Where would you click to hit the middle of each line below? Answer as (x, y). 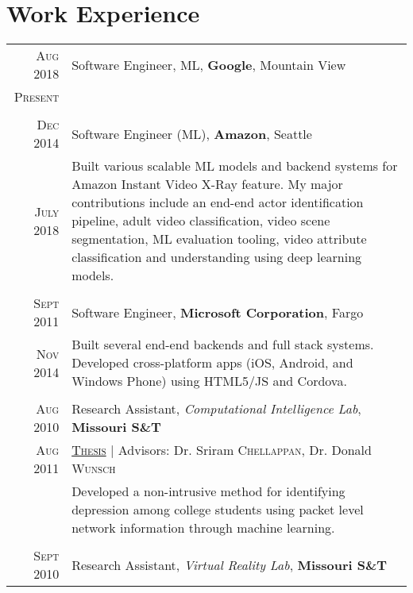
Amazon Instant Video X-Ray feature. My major (207, 184)
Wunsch (94, 468)
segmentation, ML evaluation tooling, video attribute (219, 239)
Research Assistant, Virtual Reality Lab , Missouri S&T (230, 564)
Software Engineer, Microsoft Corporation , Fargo (218, 312)
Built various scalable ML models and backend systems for (235, 166)
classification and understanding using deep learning (217, 257)
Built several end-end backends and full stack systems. (223, 345)
